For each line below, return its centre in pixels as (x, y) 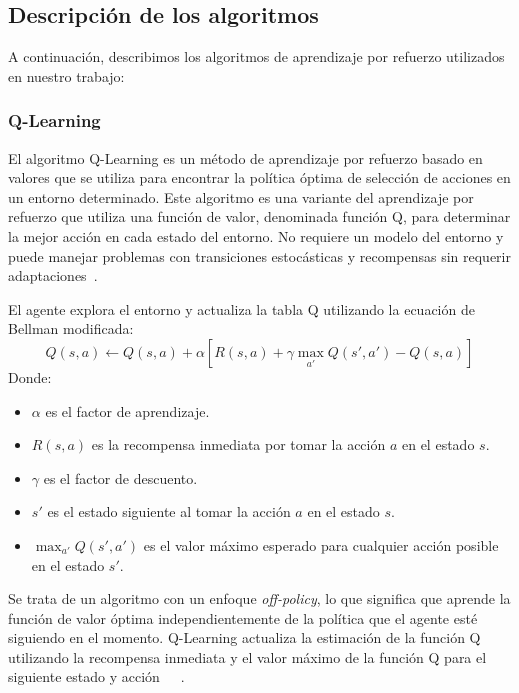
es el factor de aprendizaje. (127, 410)
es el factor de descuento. (120, 477)
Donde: (30, 376)
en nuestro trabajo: (66, 75)
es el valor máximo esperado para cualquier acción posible (321, 544)
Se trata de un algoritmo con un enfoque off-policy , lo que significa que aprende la (259, 598)
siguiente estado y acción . (96, 676)
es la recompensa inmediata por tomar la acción (238, 444)
